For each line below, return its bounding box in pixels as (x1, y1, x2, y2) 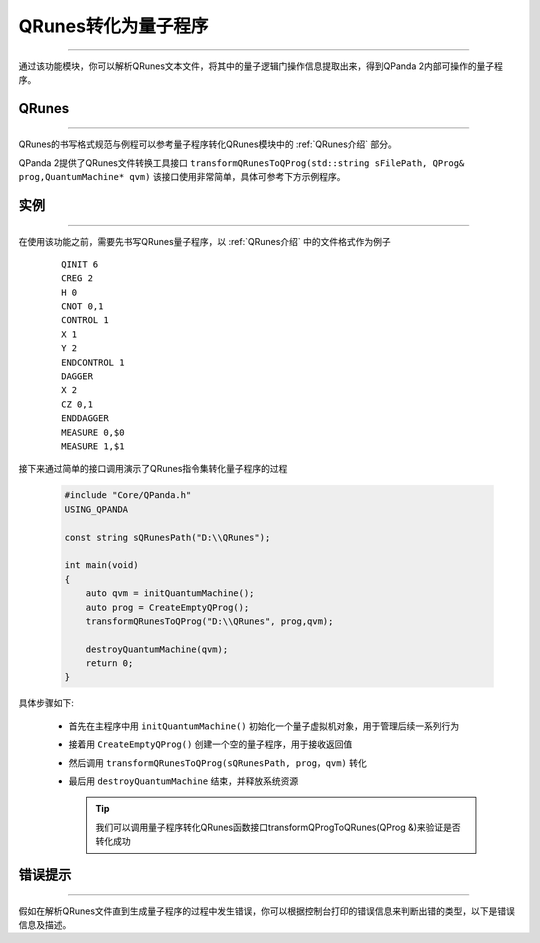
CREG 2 (61, 273, 94, 284)
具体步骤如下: (18, 697, 75, 709)
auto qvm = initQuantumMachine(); (85, 588, 255, 599)
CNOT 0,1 (61, 301, 104, 312)
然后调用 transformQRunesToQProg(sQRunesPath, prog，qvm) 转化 (68, 756, 367, 769)
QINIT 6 (61, 258, 99, 270)
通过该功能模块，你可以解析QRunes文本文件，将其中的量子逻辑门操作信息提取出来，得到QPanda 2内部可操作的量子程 (18, 60, 504, 72)
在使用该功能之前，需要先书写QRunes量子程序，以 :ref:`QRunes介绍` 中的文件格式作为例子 (18, 235, 391, 247)
